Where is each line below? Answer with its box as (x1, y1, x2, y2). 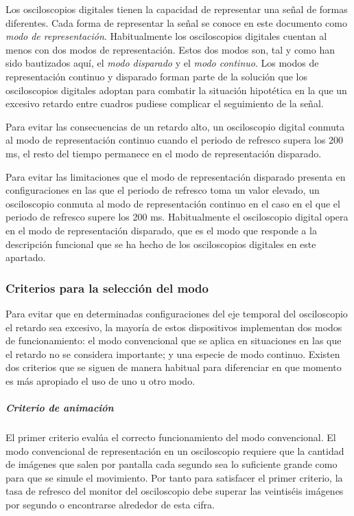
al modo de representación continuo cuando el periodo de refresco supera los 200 (5, 133, 344, 147)
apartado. (5, 250, 46, 265)
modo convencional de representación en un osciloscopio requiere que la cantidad (5, 443, 344, 458)
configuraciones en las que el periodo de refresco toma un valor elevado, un (5, 183, 320, 197)
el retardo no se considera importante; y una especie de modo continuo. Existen (5, 346, 340, 361)
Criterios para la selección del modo (5, 279, 209, 296)
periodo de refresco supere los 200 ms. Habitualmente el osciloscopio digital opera (5, 210, 349, 224)
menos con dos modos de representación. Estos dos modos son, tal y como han (5, 42, 335, 56)
